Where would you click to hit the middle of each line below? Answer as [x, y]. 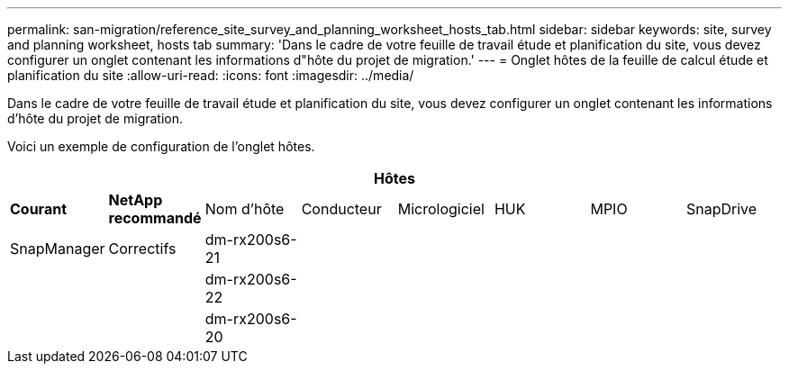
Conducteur [341, 209]
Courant [39, 209]
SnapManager [58, 249]
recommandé [155, 218]
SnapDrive [721, 209]
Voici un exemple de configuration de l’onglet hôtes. [161, 146]
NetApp [136, 200]
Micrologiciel [441, 209]
